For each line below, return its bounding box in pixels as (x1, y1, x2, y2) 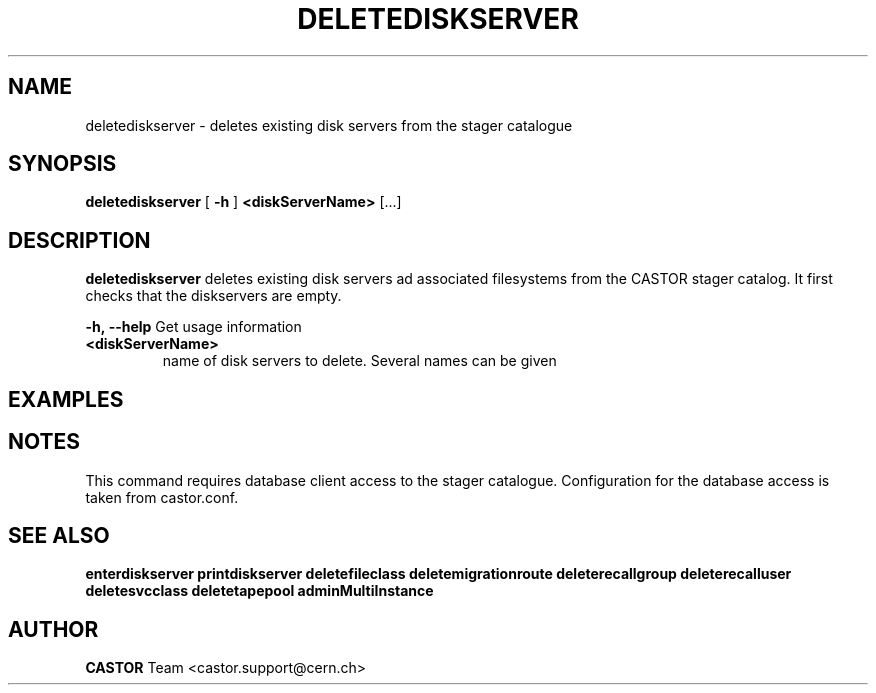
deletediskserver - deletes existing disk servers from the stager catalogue (85, 116, 573, 134)
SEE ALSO (8, 522, 110, 548)
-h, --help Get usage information (85, 318, 302, 336)
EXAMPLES (8, 386, 124, 412)
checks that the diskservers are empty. (85, 287, 342, 305)
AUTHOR (8, 616, 99, 642)
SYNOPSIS (8, 151, 117, 177)
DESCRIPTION (8, 227, 151, 253)
